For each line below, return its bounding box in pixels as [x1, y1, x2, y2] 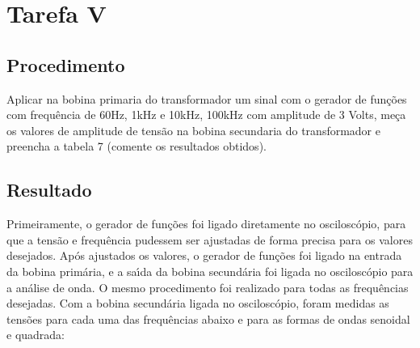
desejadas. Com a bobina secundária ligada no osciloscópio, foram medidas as [6, 295, 389, 312]
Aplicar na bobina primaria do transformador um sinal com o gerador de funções [6, 90, 407, 107]
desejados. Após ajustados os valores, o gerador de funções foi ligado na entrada [6, 247, 402, 264]
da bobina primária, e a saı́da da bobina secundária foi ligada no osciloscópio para [6, 262, 414, 279]
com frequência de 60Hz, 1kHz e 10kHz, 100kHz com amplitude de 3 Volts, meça [6, 106, 406, 123]
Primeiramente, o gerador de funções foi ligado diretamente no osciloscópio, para [6, 215, 406, 232]
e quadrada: [6, 326, 65, 343]
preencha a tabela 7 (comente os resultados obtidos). [6, 138, 267, 155]
